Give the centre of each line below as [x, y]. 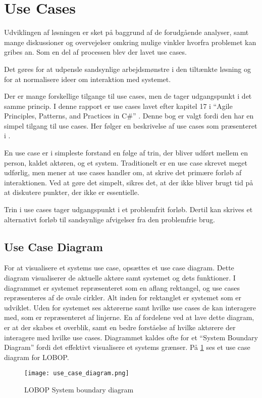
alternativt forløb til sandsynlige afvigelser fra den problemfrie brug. [110, 219]
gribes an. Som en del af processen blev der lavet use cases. [95, 52]
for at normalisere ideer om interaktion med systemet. [88, 79]
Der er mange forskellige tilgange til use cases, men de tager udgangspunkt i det [128, 96]
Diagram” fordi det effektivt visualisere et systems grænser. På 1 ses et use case [127, 347]
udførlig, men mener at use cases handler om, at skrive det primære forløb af [123, 172]
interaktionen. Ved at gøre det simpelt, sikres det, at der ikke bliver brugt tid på [129, 182]
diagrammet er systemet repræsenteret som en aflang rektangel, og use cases [122, 287]
